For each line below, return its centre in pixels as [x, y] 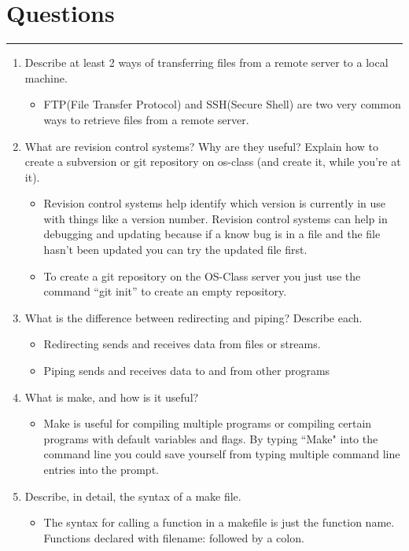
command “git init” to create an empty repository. [165, 291]
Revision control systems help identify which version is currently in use [215, 203]
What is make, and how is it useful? [112, 397]
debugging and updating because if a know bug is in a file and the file [212, 234]
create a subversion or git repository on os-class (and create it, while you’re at [213, 162]
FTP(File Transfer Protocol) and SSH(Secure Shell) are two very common [222, 104]
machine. [46, 77]
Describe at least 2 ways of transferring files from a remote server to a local [206, 62]
